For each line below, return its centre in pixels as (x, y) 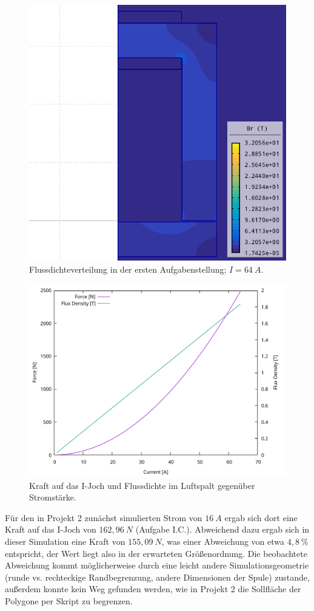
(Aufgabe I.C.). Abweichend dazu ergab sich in (222, 529)
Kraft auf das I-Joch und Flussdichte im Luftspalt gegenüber (142, 485)
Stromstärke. (53, 497)
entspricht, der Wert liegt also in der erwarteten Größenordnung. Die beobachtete (156, 553)
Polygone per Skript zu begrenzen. (69, 600)
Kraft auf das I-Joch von (51, 529)
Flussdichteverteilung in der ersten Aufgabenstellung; (128, 269)
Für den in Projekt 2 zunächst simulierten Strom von (104, 517)
